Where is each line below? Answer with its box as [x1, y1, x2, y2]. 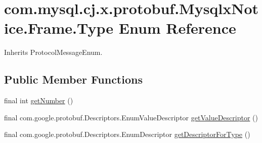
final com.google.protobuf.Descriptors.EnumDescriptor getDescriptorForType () [4, 129, 250, 139]
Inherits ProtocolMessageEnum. [4, 47, 103, 57]
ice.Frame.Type [4, 18, 113, 38]
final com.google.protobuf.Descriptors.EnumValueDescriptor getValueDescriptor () [4, 112, 258, 122]
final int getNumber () [4, 95, 73, 106]
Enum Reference [118, 18, 236, 38]
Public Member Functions [4, 71, 143, 87]
